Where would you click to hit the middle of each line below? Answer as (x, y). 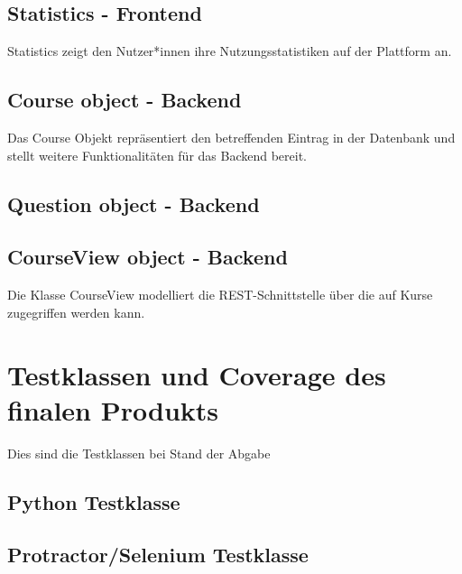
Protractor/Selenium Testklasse (158, 555)
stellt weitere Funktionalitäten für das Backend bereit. (157, 155)
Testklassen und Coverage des (197, 374)
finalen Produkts (113, 409)
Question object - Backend (134, 204)
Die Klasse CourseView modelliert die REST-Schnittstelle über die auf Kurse (220, 295)
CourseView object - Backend (148, 257)
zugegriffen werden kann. (76, 312)
